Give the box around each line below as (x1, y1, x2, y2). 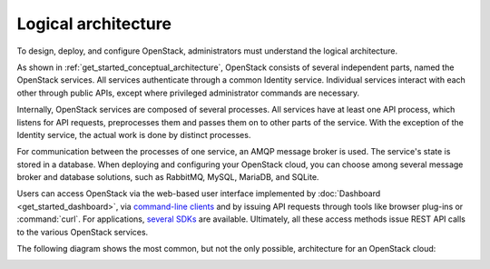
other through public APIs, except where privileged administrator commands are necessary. (16, 87, 360, 98)
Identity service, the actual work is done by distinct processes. (16, 129, 251, 140)
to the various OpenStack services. (16, 226, 149, 237)
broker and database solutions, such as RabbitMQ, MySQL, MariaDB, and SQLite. (16, 172, 319, 183)
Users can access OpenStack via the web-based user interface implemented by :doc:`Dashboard (16, 188, 381, 199)
